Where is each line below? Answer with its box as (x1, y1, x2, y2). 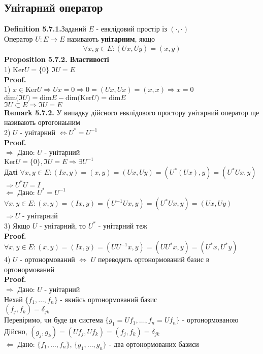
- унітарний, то (39, 220, 86, 231)
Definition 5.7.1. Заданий (4, 23, 86, 34)
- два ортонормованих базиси (109, 338, 199, 349)
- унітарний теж (98, 220, 148, 231)
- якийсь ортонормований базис (60, 294, 157, 304)
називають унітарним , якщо (67, 33, 155, 44)
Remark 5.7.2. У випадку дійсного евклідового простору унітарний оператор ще (4, 107, 259, 117)
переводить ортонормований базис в (97, 254, 210, 265)
